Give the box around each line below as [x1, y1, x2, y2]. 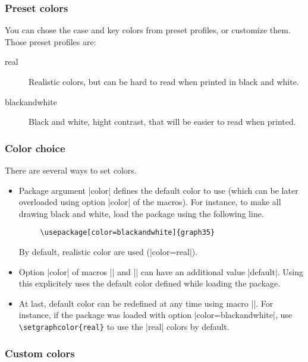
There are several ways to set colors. [5, 164, 137, 176]
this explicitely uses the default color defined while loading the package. [18, 277, 281, 289]
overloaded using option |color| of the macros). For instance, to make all [18, 196, 281, 208]
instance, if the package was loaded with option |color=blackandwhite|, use [18, 309, 292, 321]
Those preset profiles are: [5, 35, 96, 48]
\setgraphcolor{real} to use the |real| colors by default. [18, 320, 230, 332]
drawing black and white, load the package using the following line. [18, 207, 264, 219]
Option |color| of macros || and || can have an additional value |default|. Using [18, 265, 304, 278]
